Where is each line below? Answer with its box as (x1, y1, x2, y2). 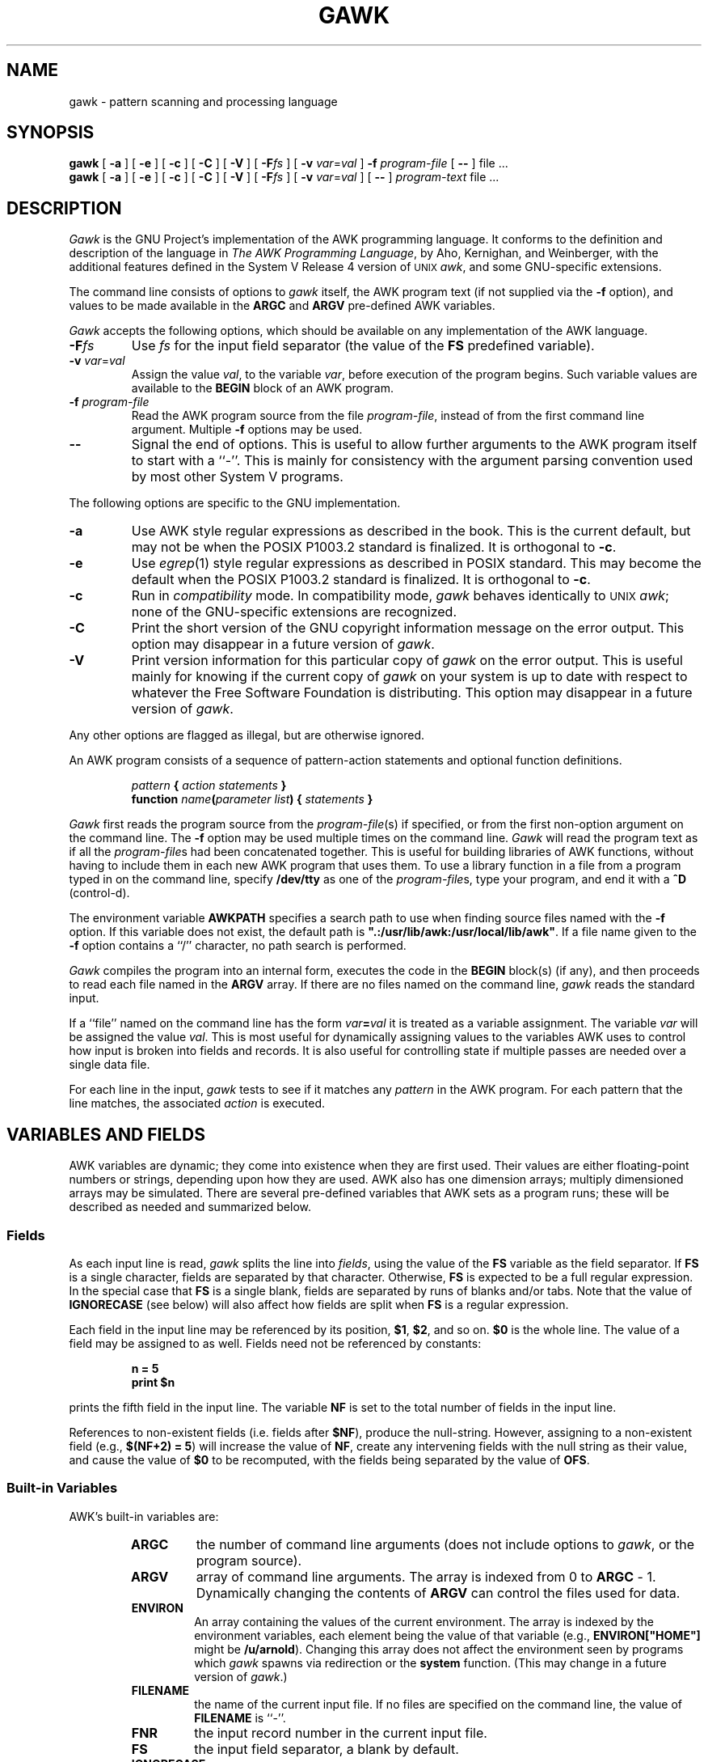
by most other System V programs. (131, 468, 343, 485)
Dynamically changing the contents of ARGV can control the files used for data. (196, 1584, 681, 1601)
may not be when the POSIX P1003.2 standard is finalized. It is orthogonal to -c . (131, 539, 617, 556)
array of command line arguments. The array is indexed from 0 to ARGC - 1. (196, 1568, 656, 1585)
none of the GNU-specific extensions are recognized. (131, 604, 457, 621)
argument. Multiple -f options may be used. (131, 422, 363, 437)
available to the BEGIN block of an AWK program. (131, 381, 394, 396)
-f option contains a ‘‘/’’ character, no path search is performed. (69, 938, 407, 953)
